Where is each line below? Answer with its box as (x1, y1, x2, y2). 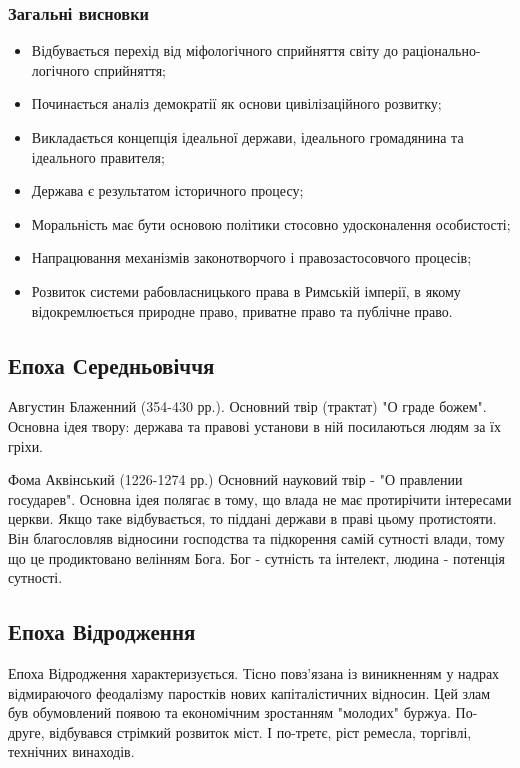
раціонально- (402, 40, 481, 61)
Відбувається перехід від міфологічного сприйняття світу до (31, 40, 398, 61)
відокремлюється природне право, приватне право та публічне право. (31, 300, 453, 321)
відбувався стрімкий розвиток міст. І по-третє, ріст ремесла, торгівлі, (49, 721, 472, 742)
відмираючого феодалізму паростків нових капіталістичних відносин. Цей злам (8, 682, 491, 703)
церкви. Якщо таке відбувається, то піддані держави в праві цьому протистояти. (8, 508, 497, 529)
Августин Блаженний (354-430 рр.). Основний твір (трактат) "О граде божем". (8, 396, 487, 417)
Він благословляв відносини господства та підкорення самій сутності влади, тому (8, 527, 505, 548)
